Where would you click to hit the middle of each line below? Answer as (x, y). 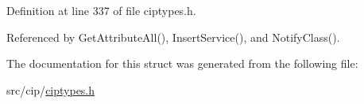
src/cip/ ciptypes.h (51, 89)
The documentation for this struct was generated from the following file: (182, 63)
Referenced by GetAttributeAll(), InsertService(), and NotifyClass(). (173, 37)
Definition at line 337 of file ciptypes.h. (101, 10)
